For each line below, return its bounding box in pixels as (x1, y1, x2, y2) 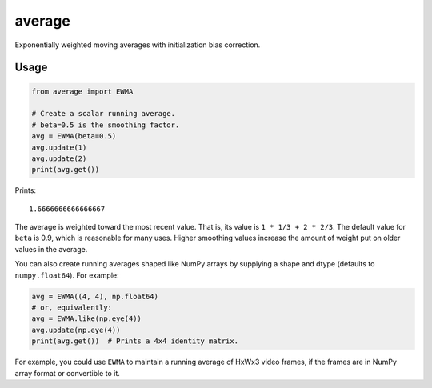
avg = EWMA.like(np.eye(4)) (31, 314, 142, 323)
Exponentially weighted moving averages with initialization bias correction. (14, 40, 261, 50)
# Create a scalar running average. (31, 109, 176, 118)
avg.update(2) (31, 154, 87, 163)
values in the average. (14, 244, 88, 254)
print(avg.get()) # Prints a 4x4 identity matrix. (31, 337, 239, 346)
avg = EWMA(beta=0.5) (31, 132, 117, 141)
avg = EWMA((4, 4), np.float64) (31, 292, 159, 301)
